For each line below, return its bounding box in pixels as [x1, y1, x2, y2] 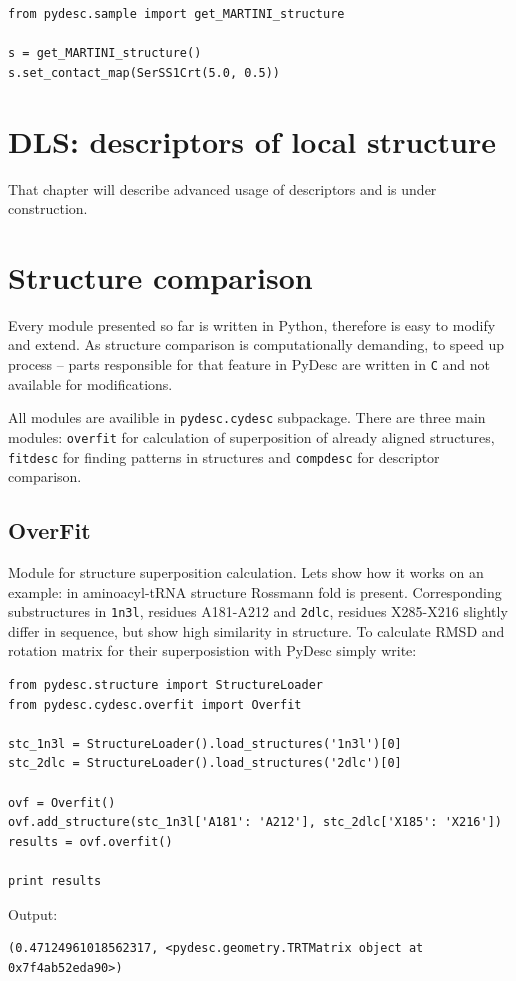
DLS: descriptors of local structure [8, 120, 497, 161]
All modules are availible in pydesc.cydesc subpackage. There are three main [8, 407, 486, 428]
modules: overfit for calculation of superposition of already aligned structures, [8, 426, 495, 447]
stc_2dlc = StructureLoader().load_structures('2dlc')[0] [8, 756, 402, 771]
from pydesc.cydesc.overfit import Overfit [8, 697, 302, 712]
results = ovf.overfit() [8, 834, 173, 849]
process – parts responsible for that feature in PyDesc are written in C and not [8, 354, 490, 374]
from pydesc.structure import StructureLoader [8, 678, 323, 693]
